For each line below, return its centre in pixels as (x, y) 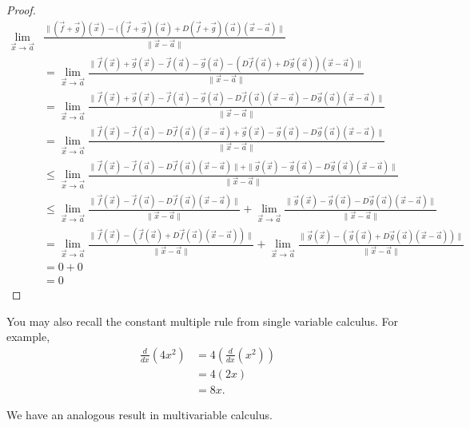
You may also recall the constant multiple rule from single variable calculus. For (202, 321)
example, (28, 337)
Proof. (21, 10)
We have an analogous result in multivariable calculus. (139, 414)
